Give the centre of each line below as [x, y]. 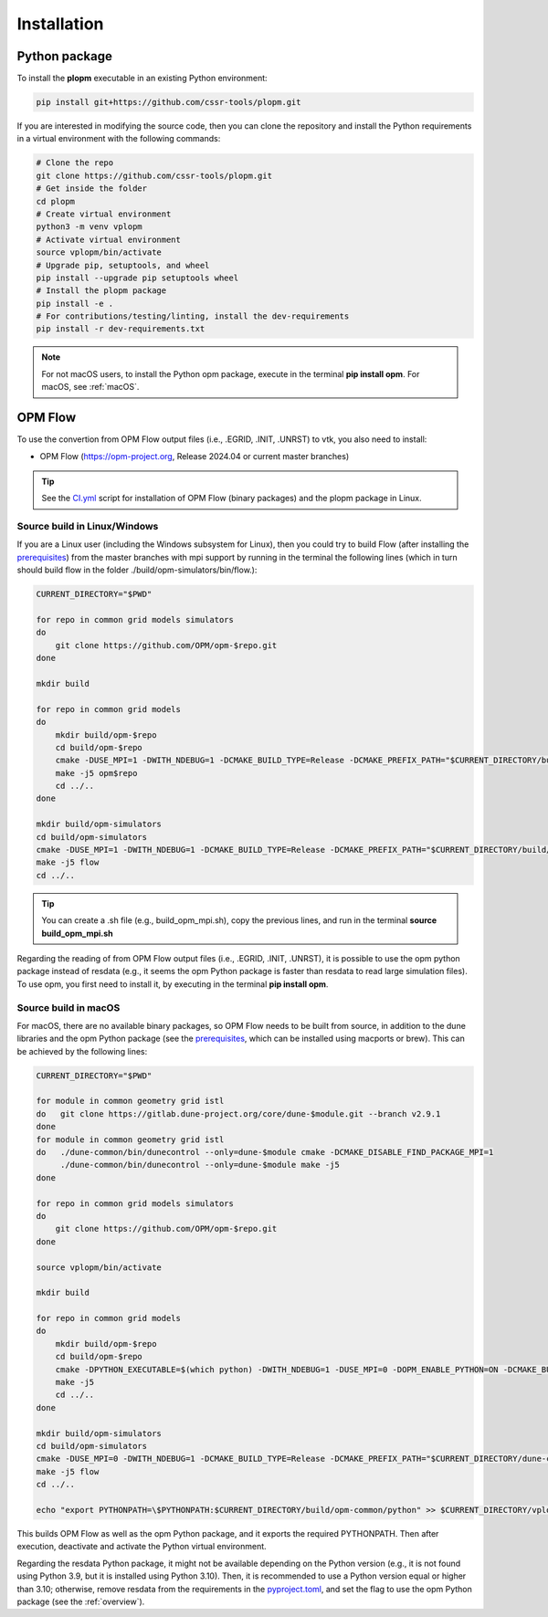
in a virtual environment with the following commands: [119, 139]
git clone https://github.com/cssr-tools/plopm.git [154, 175]
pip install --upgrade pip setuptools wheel [137, 278]
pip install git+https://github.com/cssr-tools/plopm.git [169, 102]
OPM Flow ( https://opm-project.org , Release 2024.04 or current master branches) [195, 456]
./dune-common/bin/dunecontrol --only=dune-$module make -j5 [200, 1165]
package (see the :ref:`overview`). [81, 1601]
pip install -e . [75, 303]
